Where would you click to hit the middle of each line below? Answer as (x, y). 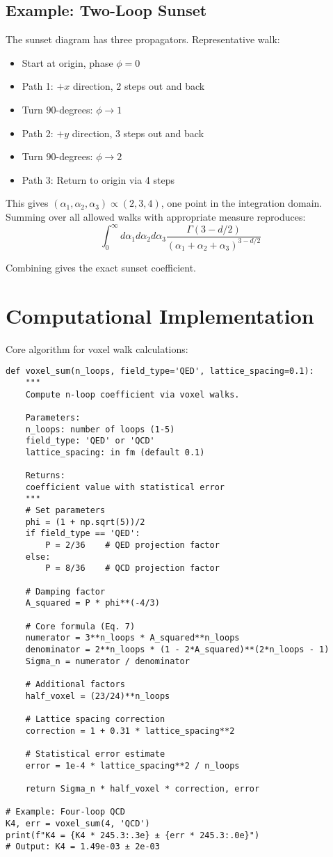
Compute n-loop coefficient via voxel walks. (132, 394)
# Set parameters (65, 511)
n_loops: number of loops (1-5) (100, 429)
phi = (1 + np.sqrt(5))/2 (85, 522)
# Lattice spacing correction (95, 719)
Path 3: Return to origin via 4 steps (98, 179)
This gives (27, 203)
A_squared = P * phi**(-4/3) (92, 603)
